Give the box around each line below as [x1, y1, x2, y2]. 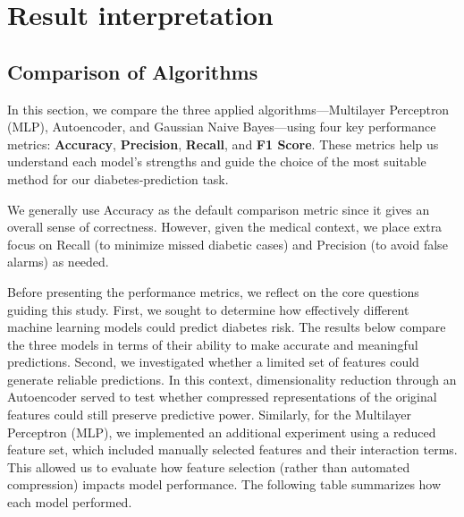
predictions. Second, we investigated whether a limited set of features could [7, 352, 419, 371]
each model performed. [7, 493, 132, 512]
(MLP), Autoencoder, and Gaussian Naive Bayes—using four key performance [7, 117, 436, 136]
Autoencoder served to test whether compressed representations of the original [7, 387, 437, 406]
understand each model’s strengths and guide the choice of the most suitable [7, 152, 426, 171]
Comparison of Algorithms [7, 57, 258, 85]
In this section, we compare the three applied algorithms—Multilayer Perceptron [7, 99, 450, 118]
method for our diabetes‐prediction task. [7, 169, 229, 188]
